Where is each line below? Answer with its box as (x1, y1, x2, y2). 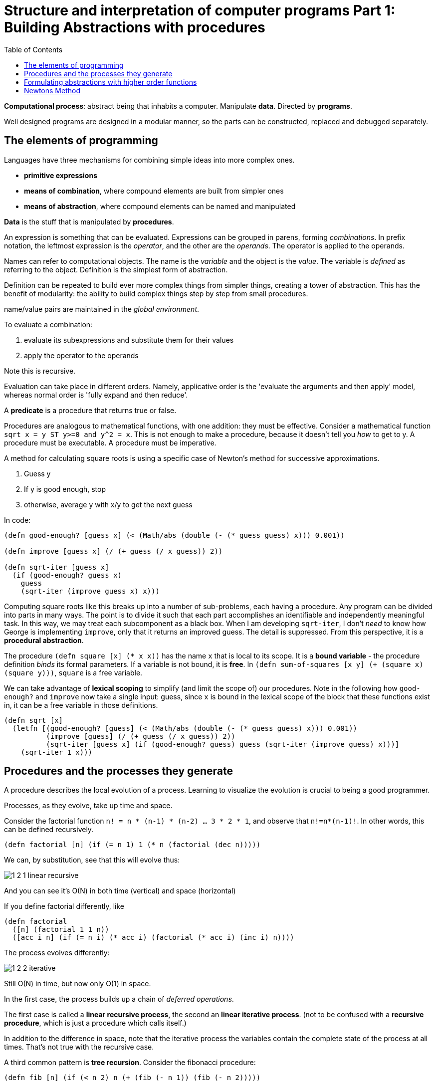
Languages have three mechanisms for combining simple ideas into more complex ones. (4, 155, 295, 164)
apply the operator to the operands (24, 351, 139, 360)
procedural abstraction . (4, 636, 84, 645)
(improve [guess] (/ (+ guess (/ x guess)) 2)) (46, 732, 235, 740)
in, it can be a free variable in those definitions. (4, 700, 158, 709)
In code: (4, 515, 31, 524)
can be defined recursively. (4, 825, 94, 834)
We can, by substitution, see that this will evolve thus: (4, 856, 180, 865)
